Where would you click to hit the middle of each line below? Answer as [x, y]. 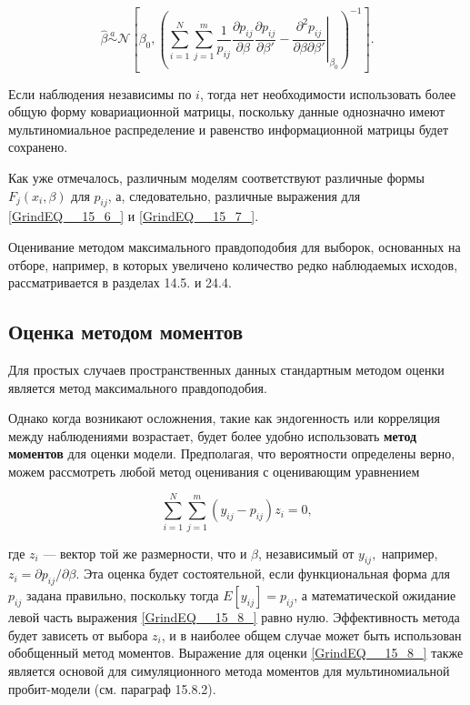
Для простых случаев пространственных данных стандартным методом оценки [226, 369]
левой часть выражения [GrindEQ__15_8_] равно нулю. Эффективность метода [234, 617]
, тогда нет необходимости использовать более [328, 93]
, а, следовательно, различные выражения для [234, 195]
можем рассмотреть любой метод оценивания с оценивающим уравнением [214, 471]
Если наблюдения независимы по [100, 93]
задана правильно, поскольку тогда [122, 595]
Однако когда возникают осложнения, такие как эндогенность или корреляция [224, 418]
